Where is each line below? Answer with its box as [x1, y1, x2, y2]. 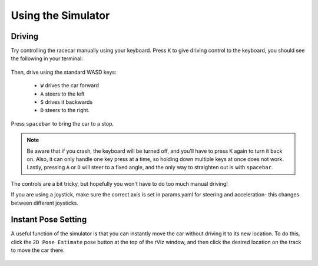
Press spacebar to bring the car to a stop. [11, 120, 114, 127]
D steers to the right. [40, 107, 90, 114]
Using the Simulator [11, 9, 110, 22]
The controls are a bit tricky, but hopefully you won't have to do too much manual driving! [11, 180, 228, 187]
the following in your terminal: [11, 55, 84, 62]
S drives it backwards [40, 98, 93, 106]
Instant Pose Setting [11, 215, 87, 225]
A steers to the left [40, 90, 85, 97]
